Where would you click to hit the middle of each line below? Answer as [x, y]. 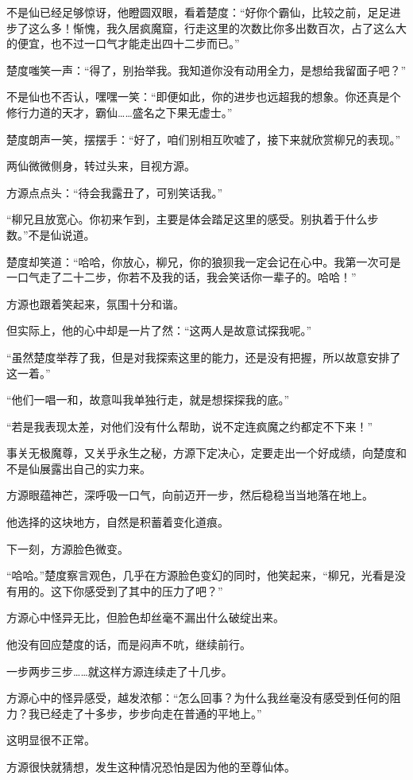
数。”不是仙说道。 [51, 234]
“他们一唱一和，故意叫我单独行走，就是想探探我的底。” [148, 400]
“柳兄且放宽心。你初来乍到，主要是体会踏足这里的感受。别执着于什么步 [193, 219]
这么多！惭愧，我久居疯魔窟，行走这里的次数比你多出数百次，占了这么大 [217, 27]
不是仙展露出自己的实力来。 [79, 468]
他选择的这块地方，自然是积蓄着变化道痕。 [118, 522]
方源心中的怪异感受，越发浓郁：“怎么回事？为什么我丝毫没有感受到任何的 [198, 698]
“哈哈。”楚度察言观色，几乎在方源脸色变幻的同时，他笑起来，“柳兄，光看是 [201, 575]
